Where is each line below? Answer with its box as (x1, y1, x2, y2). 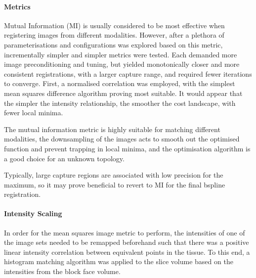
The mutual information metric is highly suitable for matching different (4, 124, 220, 134)
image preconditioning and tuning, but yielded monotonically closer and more (4, 59, 240, 69)
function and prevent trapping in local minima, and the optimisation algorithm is (4, 143, 251, 153)
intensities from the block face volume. (4, 266, 121, 277)
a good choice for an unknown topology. (4, 153, 125, 163)
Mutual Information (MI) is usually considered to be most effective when (4, 20, 225, 30)
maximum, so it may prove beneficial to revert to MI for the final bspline (4, 179, 225, 189)
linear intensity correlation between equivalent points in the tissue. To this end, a (4, 246, 250, 257)
